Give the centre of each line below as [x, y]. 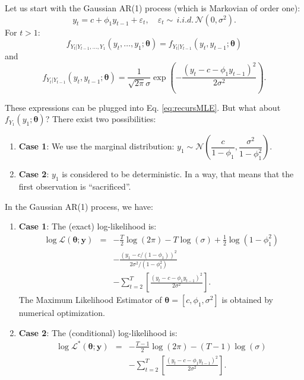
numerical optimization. [62, 313]
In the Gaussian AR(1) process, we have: [79, 206]
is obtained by [247, 300]
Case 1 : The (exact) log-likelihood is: [88, 226]
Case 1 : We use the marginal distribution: [96, 146]
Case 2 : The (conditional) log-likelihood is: [98, 332]
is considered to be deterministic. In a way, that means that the [178, 174]
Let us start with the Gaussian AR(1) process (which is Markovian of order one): [153, 8]
